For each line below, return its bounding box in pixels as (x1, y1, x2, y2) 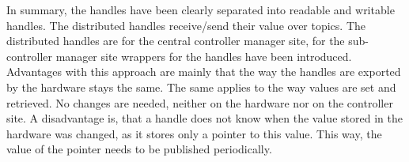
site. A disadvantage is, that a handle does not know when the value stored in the (6, 110, 403, 126)
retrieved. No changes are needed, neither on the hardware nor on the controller (6, 94, 393, 111)
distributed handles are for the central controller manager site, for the (6, 32, 345, 49)
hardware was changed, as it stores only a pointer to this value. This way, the (6, 125, 382, 141)
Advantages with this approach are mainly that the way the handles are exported (6, 63, 401, 80)
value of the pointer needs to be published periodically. (6, 141, 272, 157)
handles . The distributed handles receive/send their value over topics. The (6, 17, 366, 33)
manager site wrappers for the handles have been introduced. (55, 47, 352, 64)
